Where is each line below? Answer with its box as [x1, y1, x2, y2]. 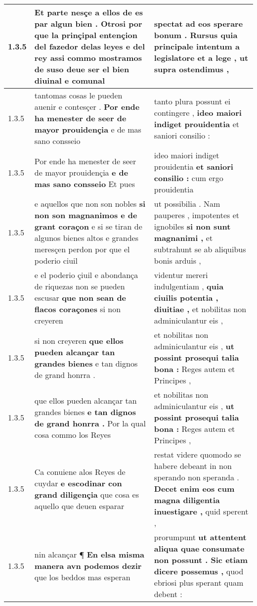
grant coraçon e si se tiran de [34, 221, 142, 232]
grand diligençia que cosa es [34, 488, 139, 500]
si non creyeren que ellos [34, 334, 124, 346]
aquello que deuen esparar [34, 500, 125, 512]
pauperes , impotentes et [154, 209, 240, 221]
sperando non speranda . [154, 471, 239, 483]
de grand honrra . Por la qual [34, 417, 146, 429]
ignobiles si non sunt [154, 221, 231, 232]
